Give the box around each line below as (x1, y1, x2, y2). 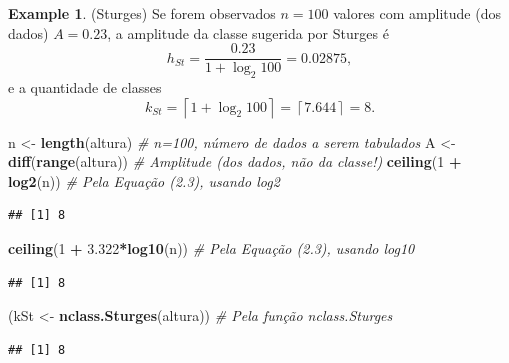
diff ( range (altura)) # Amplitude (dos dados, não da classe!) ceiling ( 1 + (8, 151, 462, 172)
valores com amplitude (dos (333, 3, 501, 23)
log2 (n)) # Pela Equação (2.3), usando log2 (8, 170, 280, 191)
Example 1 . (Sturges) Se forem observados (8, 3, 276, 23)
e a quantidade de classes (8, 77, 162, 98)
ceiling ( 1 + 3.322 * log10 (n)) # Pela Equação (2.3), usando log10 (8, 238, 415, 259)
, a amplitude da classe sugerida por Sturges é (107, 22, 389, 43)
